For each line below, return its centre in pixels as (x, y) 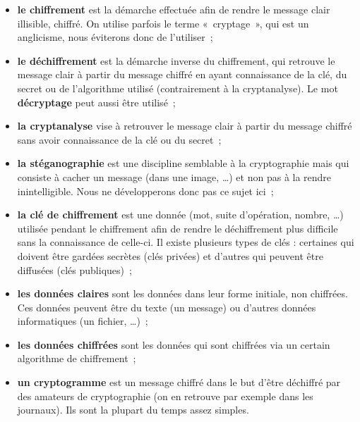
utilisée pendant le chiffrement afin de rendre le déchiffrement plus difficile (178, 228)
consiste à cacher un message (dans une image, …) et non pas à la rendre (174, 176)
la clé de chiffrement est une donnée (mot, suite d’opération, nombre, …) (180, 215)
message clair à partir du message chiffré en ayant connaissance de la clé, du (182, 74)
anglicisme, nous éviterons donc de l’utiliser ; (115, 37)
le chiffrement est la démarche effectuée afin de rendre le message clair (174, 9)
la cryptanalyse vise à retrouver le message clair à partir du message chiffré (185, 126)
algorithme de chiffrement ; (77, 358)
